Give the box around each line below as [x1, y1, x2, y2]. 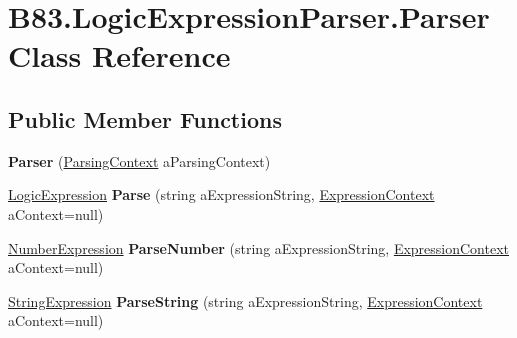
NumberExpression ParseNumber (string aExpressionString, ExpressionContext [8, 237, 509, 258]
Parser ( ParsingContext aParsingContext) [8, 150, 271, 171]
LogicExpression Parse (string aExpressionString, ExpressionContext [8, 184, 435, 205]
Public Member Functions [8, 103, 282, 134]
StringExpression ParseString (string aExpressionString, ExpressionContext [8, 290, 483, 311]
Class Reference [8, 35, 231, 76]
